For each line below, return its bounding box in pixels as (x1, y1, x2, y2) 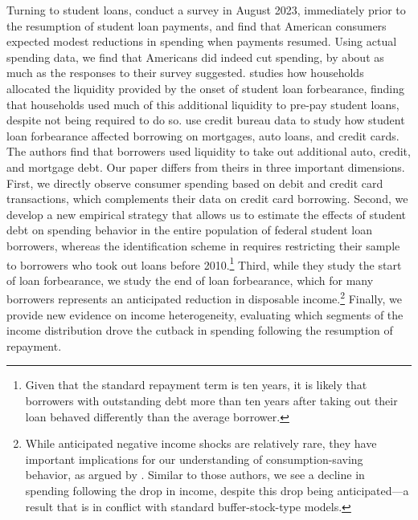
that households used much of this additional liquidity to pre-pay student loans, (6, 95, 400, 112)
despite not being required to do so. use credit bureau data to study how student (6, 112, 405, 128)
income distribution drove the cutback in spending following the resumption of (6, 322, 393, 339)
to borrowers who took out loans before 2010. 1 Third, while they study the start (6, 254, 402, 273)
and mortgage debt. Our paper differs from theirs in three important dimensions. (6, 158, 405, 175)
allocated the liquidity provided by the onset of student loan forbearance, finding (6, 79, 405, 96)
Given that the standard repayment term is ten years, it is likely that (25, 376, 367, 393)
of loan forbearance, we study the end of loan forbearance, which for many (6, 271, 374, 288)
